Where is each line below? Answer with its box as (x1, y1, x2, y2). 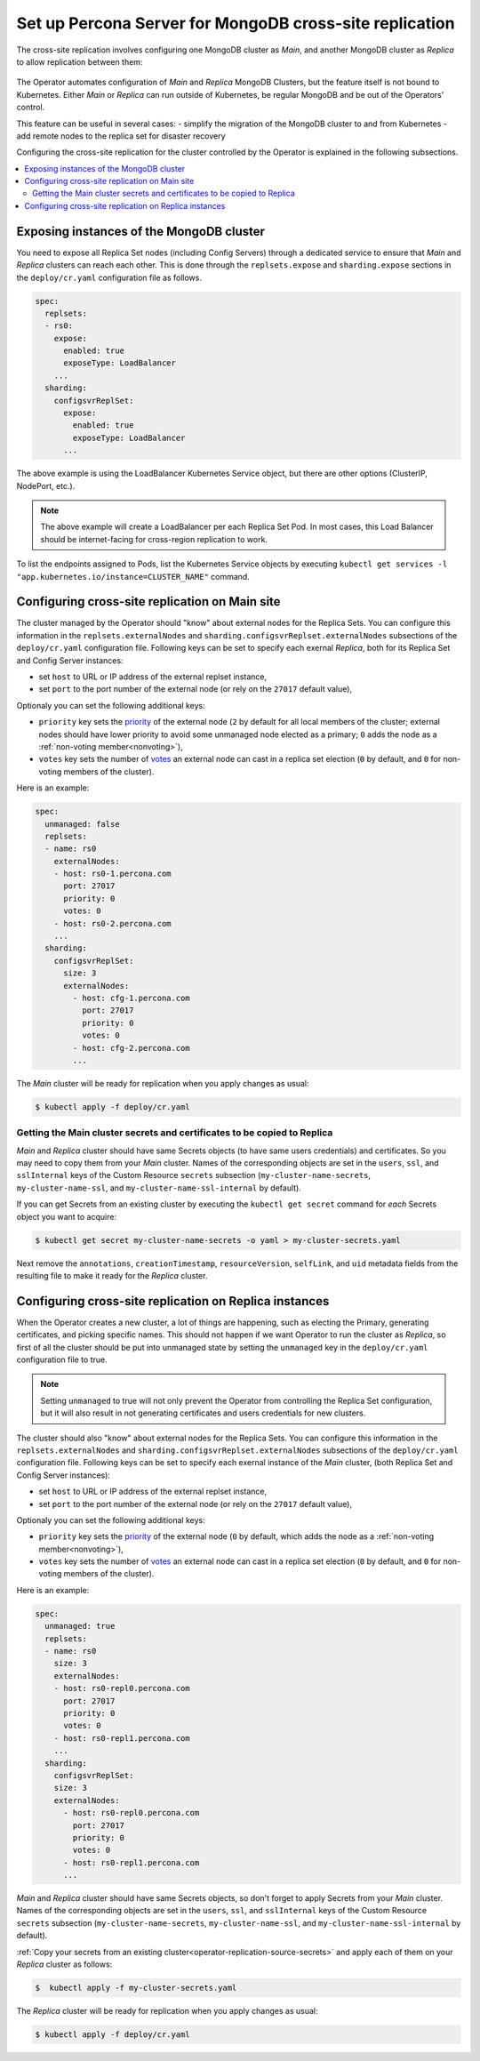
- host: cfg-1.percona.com (72, 992, 190, 1003)
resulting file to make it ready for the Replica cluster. (16, 1270, 208, 1280)
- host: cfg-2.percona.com (72, 1043, 190, 1053)
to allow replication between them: (16, 56, 143, 67)
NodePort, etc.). (16, 480, 76, 491)
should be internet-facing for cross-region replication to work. (40, 533, 268, 544)
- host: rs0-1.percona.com (53, 869, 172, 879)
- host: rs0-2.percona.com (53, 918, 172, 928)
